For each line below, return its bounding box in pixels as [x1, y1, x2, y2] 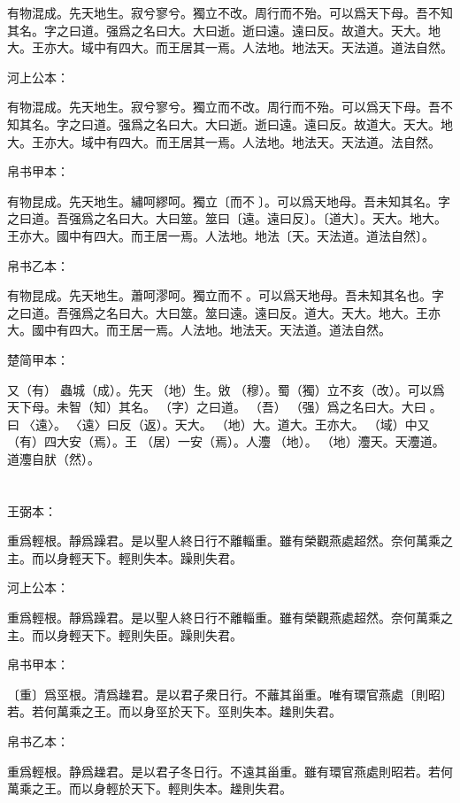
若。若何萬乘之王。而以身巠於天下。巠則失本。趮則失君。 [7, 702, 341, 721]
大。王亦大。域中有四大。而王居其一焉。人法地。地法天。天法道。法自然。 [7, 132, 441, 151]
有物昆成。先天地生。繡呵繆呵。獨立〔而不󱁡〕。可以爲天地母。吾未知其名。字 [7, 191, 450, 210]
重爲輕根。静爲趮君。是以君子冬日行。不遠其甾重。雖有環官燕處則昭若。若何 [7, 761, 453, 780]
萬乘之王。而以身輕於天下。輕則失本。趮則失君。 [7, 779, 292, 798]
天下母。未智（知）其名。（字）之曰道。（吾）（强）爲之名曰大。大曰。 [7, 398, 442, 416]
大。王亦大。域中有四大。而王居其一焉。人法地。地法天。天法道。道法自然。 [7, 38, 453, 57]
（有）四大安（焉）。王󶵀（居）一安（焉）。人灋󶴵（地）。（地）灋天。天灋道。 [7, 432, 445, 451]
